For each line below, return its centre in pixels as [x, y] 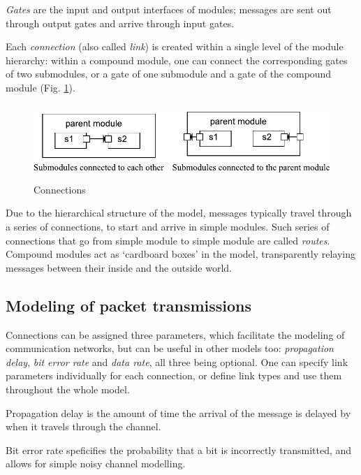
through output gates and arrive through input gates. [120, 23]
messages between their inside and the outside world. [119, 267]
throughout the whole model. [68, 389]
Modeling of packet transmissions [129, 305]
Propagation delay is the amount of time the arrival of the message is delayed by [178, 412]
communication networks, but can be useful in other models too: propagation [170, 348]
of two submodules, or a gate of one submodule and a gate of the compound [169, 74]
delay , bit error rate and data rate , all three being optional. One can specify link [177, 361]
